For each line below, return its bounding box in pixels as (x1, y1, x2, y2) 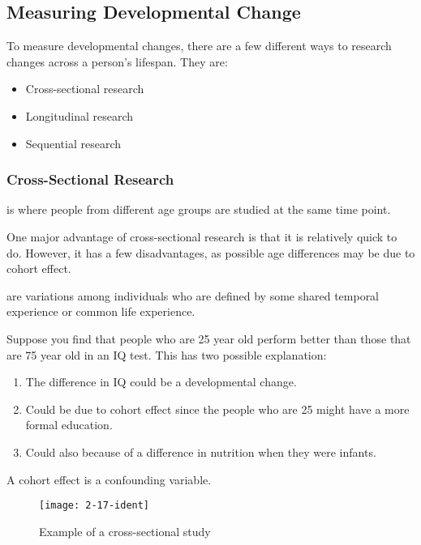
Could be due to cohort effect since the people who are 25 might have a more (25, 400, 410, 417)
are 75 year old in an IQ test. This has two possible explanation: (6, 346, 327, 363)
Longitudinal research (25, 107, 133, 124)
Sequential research (25, 134, 122, 151)
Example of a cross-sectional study (39, 522, 211, 539)
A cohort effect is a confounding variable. (6, 470, 212, 488)
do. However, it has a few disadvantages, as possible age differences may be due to (6, 244, 415, 261)
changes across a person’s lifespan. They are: (6, 53, 228, 70)
